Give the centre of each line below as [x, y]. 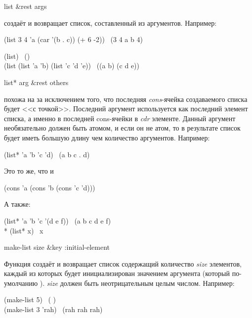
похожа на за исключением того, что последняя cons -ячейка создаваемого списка [126, 99]
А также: [17, 204]
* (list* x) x [24, 230]
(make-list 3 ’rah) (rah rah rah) [53, 309]
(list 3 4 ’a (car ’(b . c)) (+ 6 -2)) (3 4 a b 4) [73, 39]
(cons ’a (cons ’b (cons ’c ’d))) [50, 187]
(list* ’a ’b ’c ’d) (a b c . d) [47, 154]
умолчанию [21, 283]
